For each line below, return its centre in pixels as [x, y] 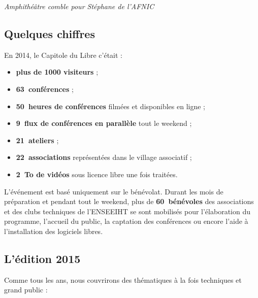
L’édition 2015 [42, 258]
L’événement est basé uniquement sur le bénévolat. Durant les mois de [114, 191]
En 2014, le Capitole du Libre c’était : [63, 55]
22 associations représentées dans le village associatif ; [104, 157]
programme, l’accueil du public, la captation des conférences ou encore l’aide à [126, 221]
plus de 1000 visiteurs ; [57, 72]
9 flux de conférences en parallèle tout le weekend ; [104, 123]
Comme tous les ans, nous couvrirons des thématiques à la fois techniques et [123, 279]
